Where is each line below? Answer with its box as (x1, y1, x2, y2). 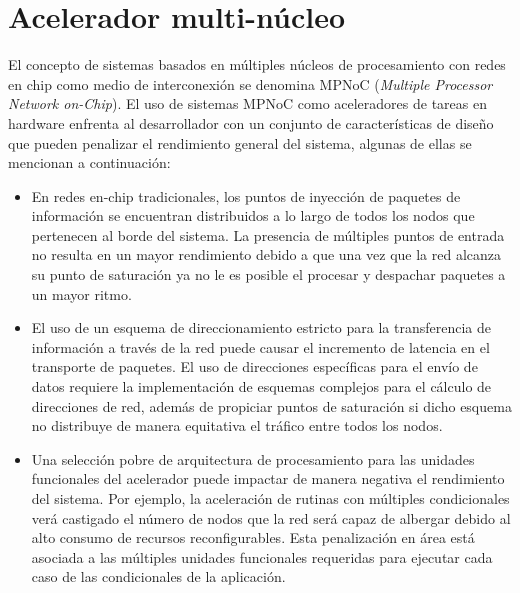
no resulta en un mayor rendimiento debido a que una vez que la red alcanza (31, 244, 502, 265)
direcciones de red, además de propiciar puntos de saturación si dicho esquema (31, 395, 512, 416)
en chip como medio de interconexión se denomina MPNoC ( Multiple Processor (8, 73, 493, 94)
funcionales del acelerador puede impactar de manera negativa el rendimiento (31, 468, 505, 489)
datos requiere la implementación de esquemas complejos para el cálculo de (31, 376, 492, 397)
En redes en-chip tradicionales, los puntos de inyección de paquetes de (31, 185, 461, 206)
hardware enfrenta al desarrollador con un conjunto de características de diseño (8, 112, 494, 133)
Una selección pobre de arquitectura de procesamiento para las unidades (31, 448, 475, 469)
